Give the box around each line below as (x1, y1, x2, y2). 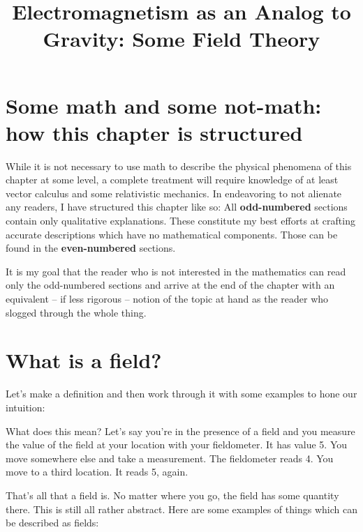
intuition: (6, 400, 45, 414)
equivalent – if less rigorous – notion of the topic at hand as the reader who (6, 291, 329, 306)
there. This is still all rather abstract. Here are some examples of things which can (6, 501, 357, 516)
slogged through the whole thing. (6, 305, 147, 319)
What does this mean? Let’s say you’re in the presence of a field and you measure (6, 423, 355, 438)
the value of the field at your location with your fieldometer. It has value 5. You (6, 437, 348, 452)
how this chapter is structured (6, 118, 303, 146)
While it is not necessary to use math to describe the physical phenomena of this (6, 158, 352, 173)
